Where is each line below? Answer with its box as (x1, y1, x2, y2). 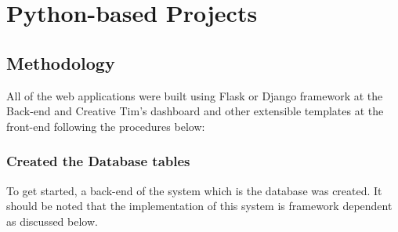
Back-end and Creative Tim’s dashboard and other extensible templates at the (6, 103, 384, 119)
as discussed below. (6, 212, 98, 229)
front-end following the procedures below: (6, 118, 205, 134)
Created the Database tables (6, 151, 190, 171)
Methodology (6, 50, 115, 74)
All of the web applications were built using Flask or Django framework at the (6, 87, 383, 103)
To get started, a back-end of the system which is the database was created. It (6, 182, 382, 198)
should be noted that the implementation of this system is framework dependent (6, 198, 393, 214)
